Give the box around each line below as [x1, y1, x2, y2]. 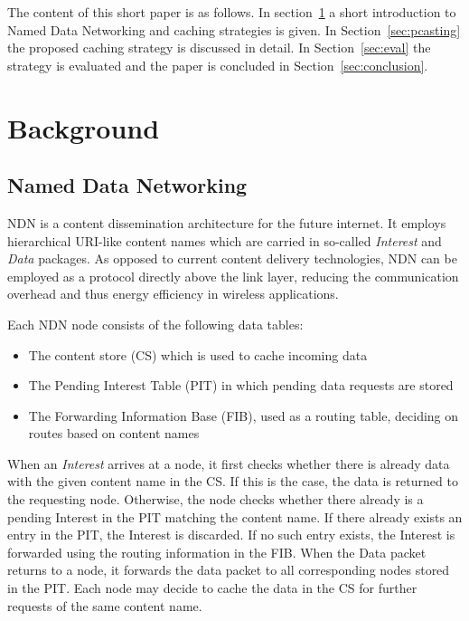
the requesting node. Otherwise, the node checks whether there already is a [7, 490, 424, 509]
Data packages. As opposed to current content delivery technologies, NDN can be [7, 249, 457, 268]
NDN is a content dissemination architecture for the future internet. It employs [7, 213, 446, 232]
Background [7, 109, 160, 146]
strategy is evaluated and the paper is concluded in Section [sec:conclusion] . [7, 55, 428, 74]
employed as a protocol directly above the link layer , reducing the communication [7, 266, 459, 285]
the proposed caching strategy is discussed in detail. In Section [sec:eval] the [7, 38, 431, 57]
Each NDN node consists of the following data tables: [7, 314, 304, 333]
